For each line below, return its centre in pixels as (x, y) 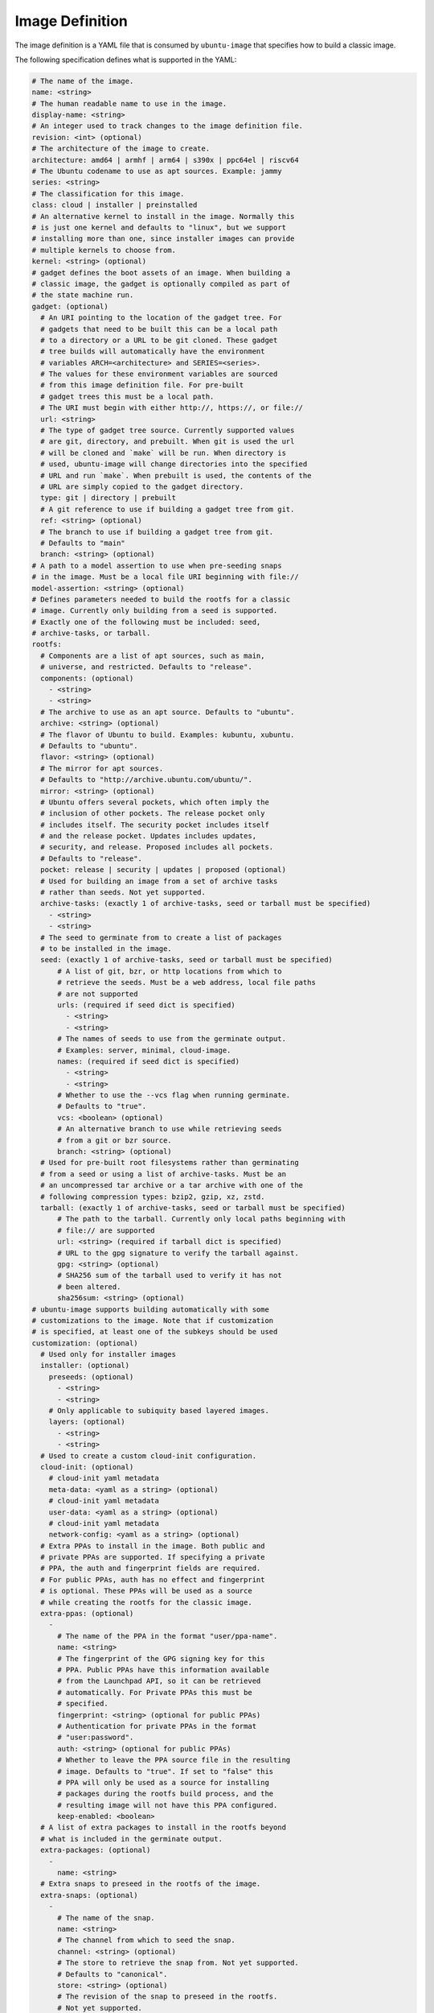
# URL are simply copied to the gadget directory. (142, 486)
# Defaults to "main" (83, 543)
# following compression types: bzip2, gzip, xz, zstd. (153, 1197)
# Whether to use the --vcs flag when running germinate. (174, 1095)
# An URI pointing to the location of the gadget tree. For (161, 318)
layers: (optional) (87, 1422)
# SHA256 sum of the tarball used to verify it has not (170, 1275)
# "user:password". (96, 1738)
